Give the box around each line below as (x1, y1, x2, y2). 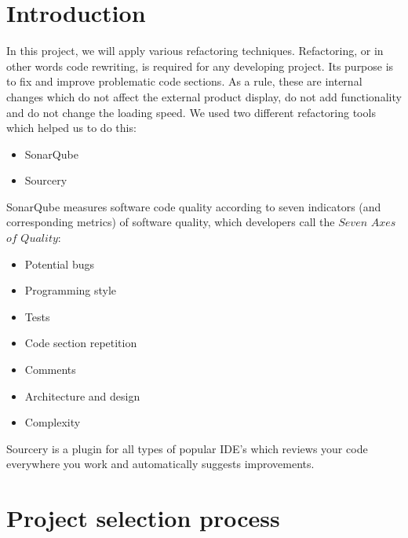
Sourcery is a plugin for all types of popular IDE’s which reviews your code (6, 440, 368, 456)
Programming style (24, 282, 117, 298)
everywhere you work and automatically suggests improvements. (6, 456, 315, 472)
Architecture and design (24, 387, 140, 404)
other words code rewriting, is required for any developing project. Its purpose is (6, 57, 394, 74)
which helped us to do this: (6, 119, 137, 136)
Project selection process (6, 502, 280, 534)
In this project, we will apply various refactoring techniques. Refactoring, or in (6, 42, 384, 59)
